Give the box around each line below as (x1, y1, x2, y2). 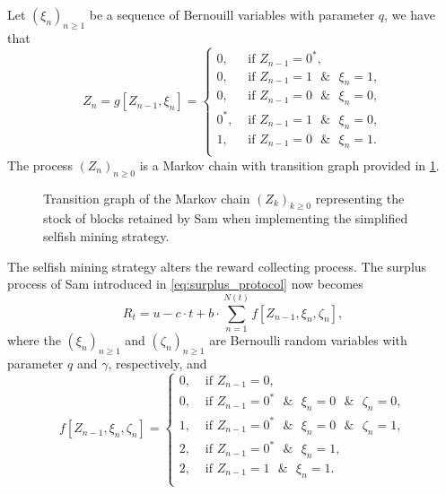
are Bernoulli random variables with (209, 330, 407, 349)
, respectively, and (108, 353, 207, 372)
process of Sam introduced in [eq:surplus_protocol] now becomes (7, 274, 363, 293)
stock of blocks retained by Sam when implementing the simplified (43, 209, 408, 228)
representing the (315, 188, 405, 207)
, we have (384, 5, 435, 23)
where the (7, 330, 61, 349)
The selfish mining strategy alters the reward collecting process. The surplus (7, 256, 427, 275)
